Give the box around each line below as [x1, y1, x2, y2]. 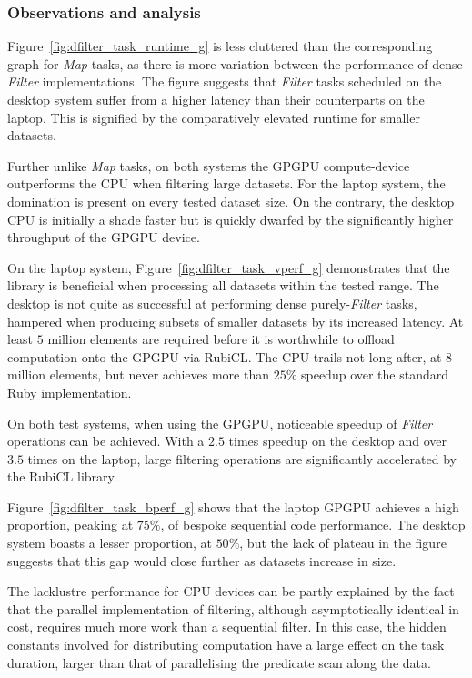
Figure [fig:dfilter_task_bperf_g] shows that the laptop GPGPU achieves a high [7, 497, 459, 516]
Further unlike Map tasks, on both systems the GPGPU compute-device [7, 156, 410, 175]
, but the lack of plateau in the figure [239, 533, 447, 552]
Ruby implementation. [7, 382, 132, 401]
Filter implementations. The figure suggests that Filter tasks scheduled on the [7, 72, 442, 91]
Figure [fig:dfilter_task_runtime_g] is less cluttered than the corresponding [7, 36, 433, 56]
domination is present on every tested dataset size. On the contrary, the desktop [7, 191, 455, 210]
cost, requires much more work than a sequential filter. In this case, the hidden [7, 617, 447, 636]
